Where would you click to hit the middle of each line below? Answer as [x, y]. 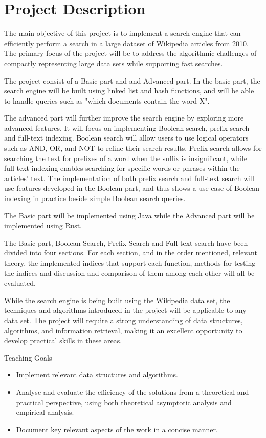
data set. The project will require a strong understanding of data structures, [124, 320]
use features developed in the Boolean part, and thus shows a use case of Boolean [132, 188]
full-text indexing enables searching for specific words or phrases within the [122, 168]
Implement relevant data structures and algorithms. [97, 375]
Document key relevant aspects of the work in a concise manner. [117, 429]
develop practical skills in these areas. [63, 340]
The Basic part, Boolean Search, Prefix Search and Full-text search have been [126, 242]
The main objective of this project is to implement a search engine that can [123, 33]
